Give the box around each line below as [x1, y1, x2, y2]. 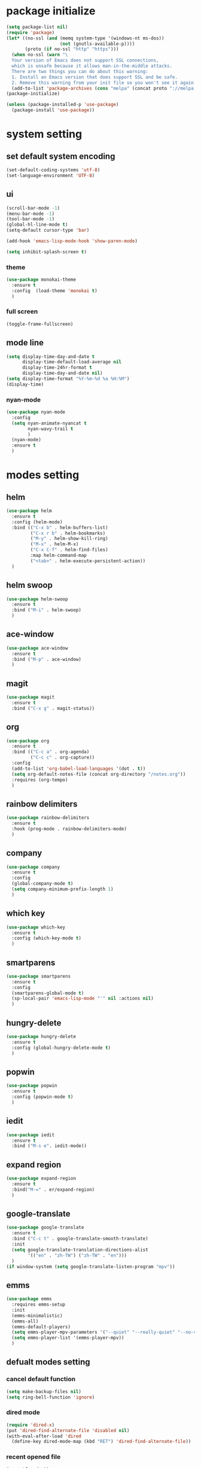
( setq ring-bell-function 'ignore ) [6, 1394, 95, 1400]
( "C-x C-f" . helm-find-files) [30, 547, 109, 553]
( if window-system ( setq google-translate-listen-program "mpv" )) [6, 1263, 175, 1270]
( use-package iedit [6, 1132, 55, 1138]
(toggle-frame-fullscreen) [6, 321, 74, 327]
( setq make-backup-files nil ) [6, 1388, 82, 1394]
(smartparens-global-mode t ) [11, 990, 84, 996]
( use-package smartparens [6, 973, 71, 979]
